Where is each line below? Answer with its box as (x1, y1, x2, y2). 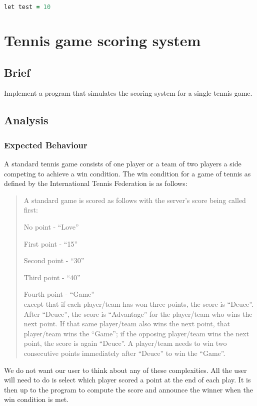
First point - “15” (23, 238, 78, 249)
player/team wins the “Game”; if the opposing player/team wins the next (23, 328, 249, 338)
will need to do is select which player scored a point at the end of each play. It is (4, 374, 251, 385)
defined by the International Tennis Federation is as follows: (4, 178, 187, 188)
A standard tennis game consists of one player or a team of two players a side (4, 158, 241, 169)
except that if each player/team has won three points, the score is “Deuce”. (23, 298, 253, 309)
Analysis (4, 112, 48, 128)
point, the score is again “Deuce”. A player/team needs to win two (23, 338, 227, 348)
